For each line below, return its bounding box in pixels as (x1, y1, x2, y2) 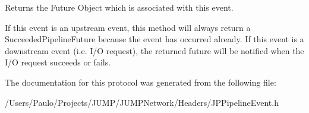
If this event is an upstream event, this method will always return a (5, 21, 251, 33)
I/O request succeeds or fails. (5, 56, 111, 68)
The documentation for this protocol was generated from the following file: (5, 76, 276, 88)
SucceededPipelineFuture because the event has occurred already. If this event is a (5, 33, 304, 45)
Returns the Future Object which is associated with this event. (5, 1, 234, 13)
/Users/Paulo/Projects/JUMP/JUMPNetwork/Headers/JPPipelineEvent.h (5, 96, 279, 108)
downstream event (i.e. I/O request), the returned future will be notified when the (5, 44, 304, 56)
